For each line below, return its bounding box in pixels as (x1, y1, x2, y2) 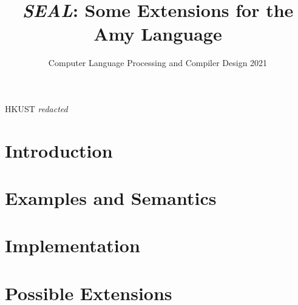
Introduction (5, 138, 113, 163)
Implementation (5, 233, 140, 258)
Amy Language (93, 21, 222, 46)
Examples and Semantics (5, 186, 217, 210)
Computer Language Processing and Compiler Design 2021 (48, 56, 268, 69)
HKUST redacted (5, 102, 68, 115)
